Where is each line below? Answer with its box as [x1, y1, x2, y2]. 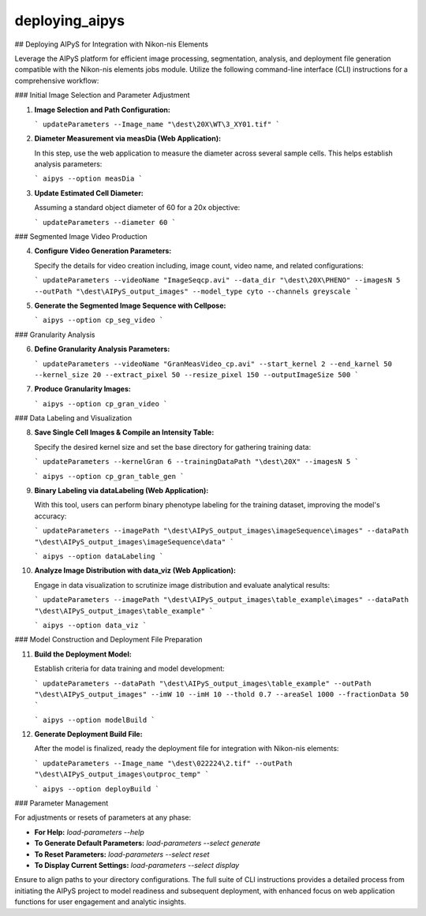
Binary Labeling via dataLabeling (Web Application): [34, 486, 209, 495]
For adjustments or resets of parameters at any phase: [14, 813, 192, 822]
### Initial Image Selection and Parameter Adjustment [14, 91, 190, 100]
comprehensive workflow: [14, 76, 99, 85]
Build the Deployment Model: [34, 649, 132, 659]
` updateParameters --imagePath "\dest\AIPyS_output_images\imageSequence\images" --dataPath [34, 526, 409, 536]
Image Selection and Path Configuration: [34, 105, 171, 114]
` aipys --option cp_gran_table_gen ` [34, 472, 185, 480]
